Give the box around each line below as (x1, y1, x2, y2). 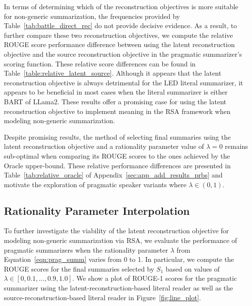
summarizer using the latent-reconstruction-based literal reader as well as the (4, 283, 233, 293)
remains (225, 141, 248, 151)
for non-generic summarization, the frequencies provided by (4, 11, 180, 21)
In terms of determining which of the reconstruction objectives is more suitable (4, 1, 238, 11)
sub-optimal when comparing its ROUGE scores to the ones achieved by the (4, 150, 230, 161)
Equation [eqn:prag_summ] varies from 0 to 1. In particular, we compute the (4, 254, 234, 264)
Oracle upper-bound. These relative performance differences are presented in (4, 160, 231, 170)
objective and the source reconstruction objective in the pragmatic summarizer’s (4, 48, 242, 59)
